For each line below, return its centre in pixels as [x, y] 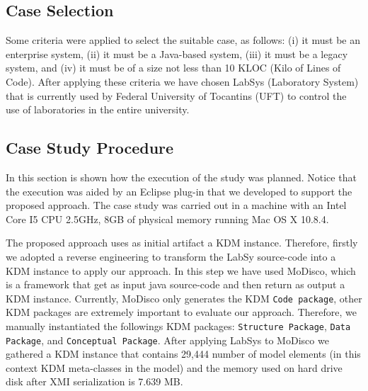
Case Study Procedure [90, 148]
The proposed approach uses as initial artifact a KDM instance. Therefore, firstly [182, 243]
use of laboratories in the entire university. [98, 109]
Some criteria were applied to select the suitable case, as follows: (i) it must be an [183, 40]
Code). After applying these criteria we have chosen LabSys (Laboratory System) [182, 81]
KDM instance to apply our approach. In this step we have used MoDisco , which [181, 270]
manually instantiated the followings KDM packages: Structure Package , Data [178, 325]
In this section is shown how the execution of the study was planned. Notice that [181, 177]
